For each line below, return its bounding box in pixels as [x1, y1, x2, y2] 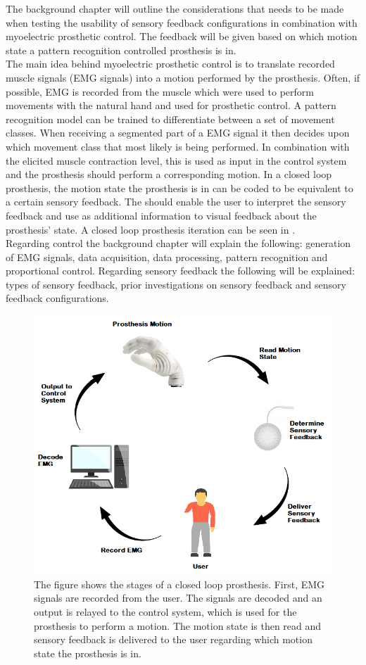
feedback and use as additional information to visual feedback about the [6, 208, 317, 222]
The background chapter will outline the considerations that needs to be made [6, 1, 344, 15]
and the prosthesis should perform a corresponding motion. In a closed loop [6, 167, 332, 182]
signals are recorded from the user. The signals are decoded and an [34, 590, 322, 605]
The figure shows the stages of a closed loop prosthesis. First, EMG [34, 576, 325, 591]
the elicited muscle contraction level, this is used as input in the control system [6, 153, 347, 167]
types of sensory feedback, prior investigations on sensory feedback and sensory [6, 277, 346, 291]
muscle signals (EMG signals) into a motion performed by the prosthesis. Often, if [6, 70, 360, 84]
